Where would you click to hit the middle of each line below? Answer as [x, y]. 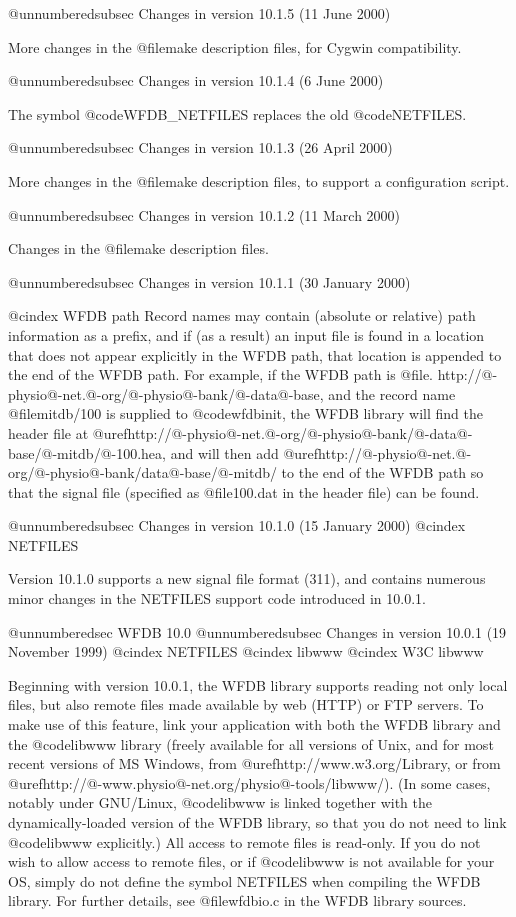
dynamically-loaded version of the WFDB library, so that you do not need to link [257, 822]
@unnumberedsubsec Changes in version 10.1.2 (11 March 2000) [204, 214]
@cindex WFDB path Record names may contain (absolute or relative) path [242, 315]
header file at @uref [68, 432]
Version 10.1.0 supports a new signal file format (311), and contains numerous [247, 578]
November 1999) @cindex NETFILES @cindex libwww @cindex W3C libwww [246, 651]
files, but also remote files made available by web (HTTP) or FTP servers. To [246, 704]
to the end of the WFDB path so [382, 472]
